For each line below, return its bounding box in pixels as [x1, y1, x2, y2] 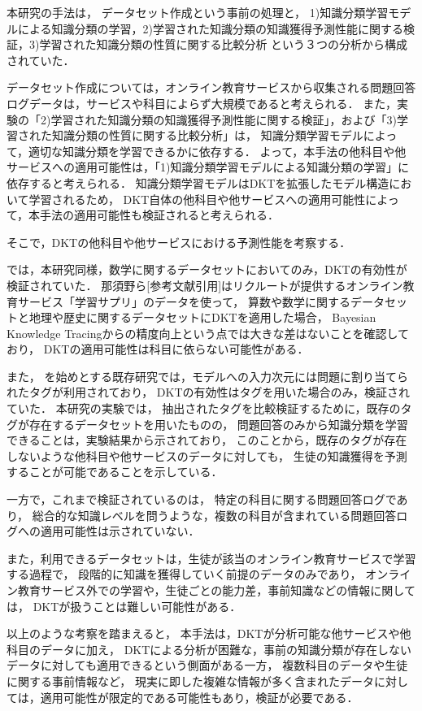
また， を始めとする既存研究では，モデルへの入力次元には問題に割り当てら [7, 367, 408, 384]
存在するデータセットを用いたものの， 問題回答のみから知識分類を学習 [28, 415, 408, 432]
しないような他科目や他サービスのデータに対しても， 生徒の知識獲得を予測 [7, 447, 407, 464]
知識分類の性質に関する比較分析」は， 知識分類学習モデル [51, 127, 363, 144]
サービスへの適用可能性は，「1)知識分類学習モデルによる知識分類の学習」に [7, 158, 410, 176]
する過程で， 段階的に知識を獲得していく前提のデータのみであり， [7, 566, 362, 583]
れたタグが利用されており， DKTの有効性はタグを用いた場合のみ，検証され [7, 384, 410, 401]
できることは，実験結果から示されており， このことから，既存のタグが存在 [7, 431, 407, 449]
